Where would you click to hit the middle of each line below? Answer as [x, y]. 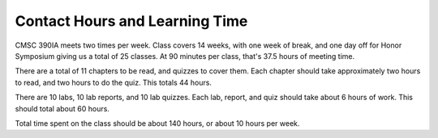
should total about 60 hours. [62, 108]
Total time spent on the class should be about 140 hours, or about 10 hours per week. [157, 123]
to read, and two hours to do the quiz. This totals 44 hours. [114, 82]
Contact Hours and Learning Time [131, 21]
